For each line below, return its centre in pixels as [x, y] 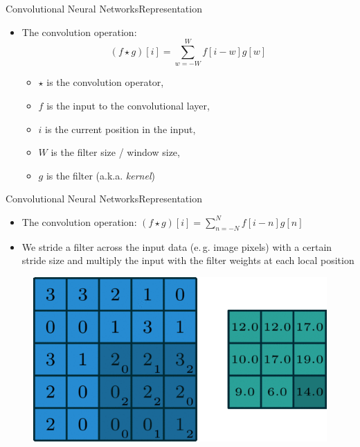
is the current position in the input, [120, 129]
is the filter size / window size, [115, 152]
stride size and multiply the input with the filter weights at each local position [188, 260]
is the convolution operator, [105, 82]
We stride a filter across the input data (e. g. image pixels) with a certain [177, 246]
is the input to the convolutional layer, [128, 105]
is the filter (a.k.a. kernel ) [100, 175]
